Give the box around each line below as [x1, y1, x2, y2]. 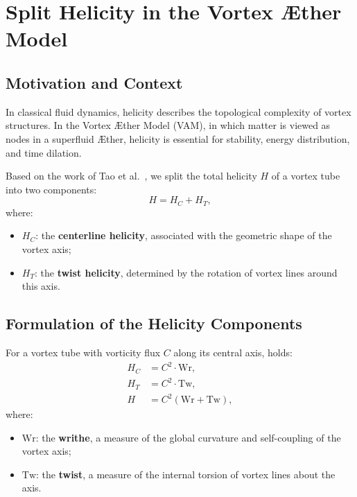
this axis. [21, 279, 60, 293]
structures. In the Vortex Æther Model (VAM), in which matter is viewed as [6, 118, 331, 132]
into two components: [6, 182, 97, 196]
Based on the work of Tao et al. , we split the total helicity [6, 168, 257, 183]
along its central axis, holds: [173, 345, 293, 359]
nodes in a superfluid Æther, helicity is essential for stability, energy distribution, [6, 131, 350, 146]
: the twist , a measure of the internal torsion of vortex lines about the [36, 467, 336, 481]
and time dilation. [6, 145, 82, 159]
